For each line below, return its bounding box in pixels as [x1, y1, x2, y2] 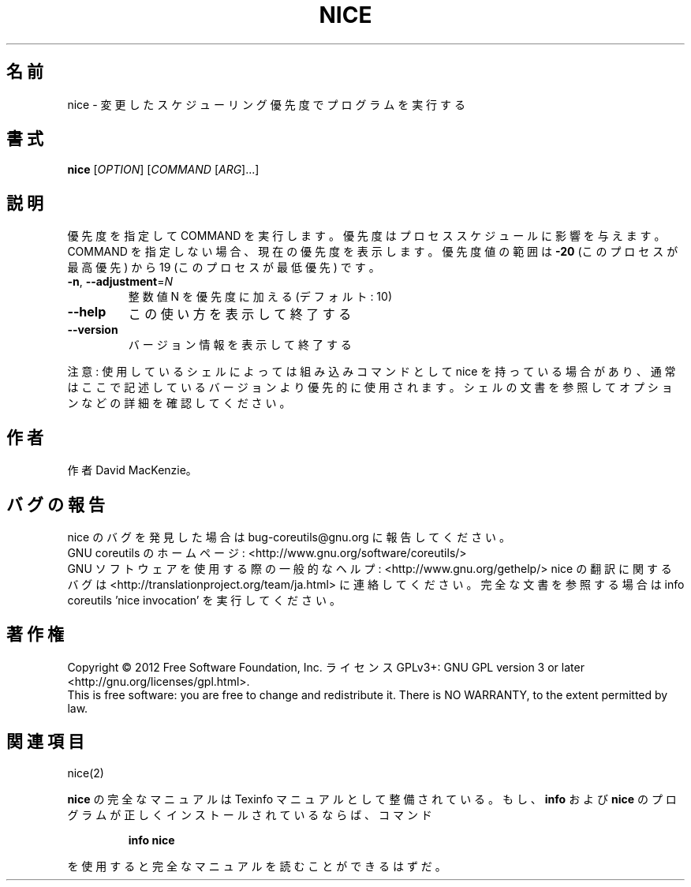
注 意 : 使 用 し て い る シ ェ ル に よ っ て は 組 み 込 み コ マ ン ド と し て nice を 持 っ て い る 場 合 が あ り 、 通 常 [67, 365, 676, 379]
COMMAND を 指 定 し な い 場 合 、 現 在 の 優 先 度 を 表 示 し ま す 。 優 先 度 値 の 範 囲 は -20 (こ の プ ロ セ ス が [67, 245, 678, 259]
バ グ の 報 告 [6, 494, 105, 515]
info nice [128, 833, 175, 847]
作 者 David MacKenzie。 [67, 463, 197, 477]
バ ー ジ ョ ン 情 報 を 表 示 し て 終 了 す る [128, 338, 352, 352]
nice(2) [67, 765, 104, 780]
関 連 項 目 [6, 732, 84, 752]
